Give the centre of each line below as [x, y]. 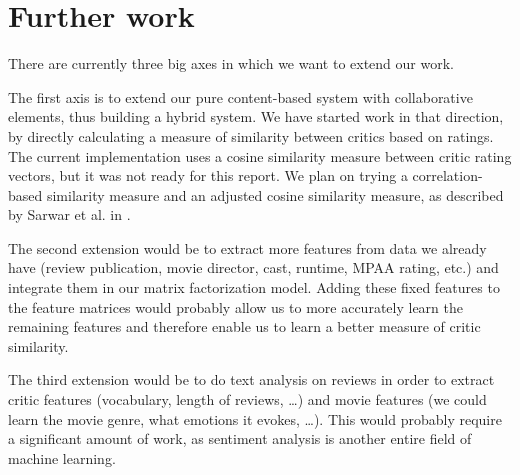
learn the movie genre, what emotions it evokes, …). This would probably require [255, 418]
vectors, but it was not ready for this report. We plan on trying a [208, 175]
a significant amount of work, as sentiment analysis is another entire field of [240, 438]
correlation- [447, 175]
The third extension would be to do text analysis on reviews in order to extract [251, 379]
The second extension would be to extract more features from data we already [247, 247]
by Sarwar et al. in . [69, 214]
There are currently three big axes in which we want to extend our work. [231, 63]
